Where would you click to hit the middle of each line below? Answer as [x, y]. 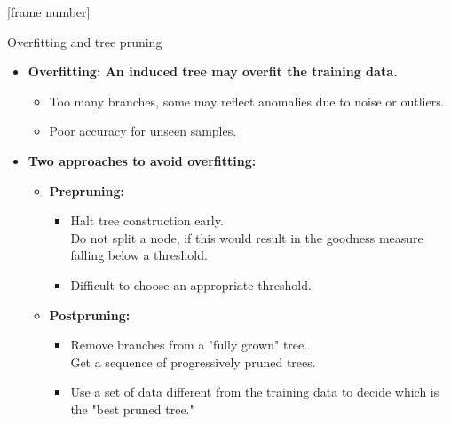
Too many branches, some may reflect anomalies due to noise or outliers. [247, 101]
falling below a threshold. [139, 255]
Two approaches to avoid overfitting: [142, 160]
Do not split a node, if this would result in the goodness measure [247, 237]
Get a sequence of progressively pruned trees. [193, 361]
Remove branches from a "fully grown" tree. [189, 345]
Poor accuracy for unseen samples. [143, 131]
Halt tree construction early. [147, 220]
